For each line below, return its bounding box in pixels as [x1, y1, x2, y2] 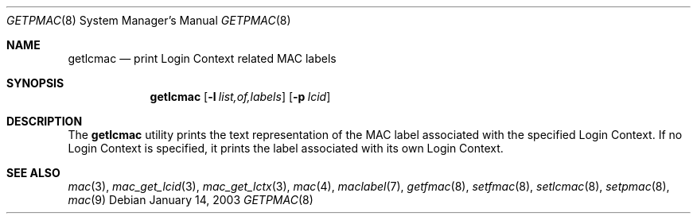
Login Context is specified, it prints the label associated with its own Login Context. [68, 141, 504, 155]
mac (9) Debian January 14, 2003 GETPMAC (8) [68, 193, 313, 206]
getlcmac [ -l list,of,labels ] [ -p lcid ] [150, 90, 331, 103]
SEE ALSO [6, 166, 60, 179]
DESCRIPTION [6, 114, 83, 128]
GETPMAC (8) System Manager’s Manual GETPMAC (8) [6, 14, 291, 27]
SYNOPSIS [6, 76, 64, 90]
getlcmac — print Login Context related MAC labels [68, 52, 337, 65]
